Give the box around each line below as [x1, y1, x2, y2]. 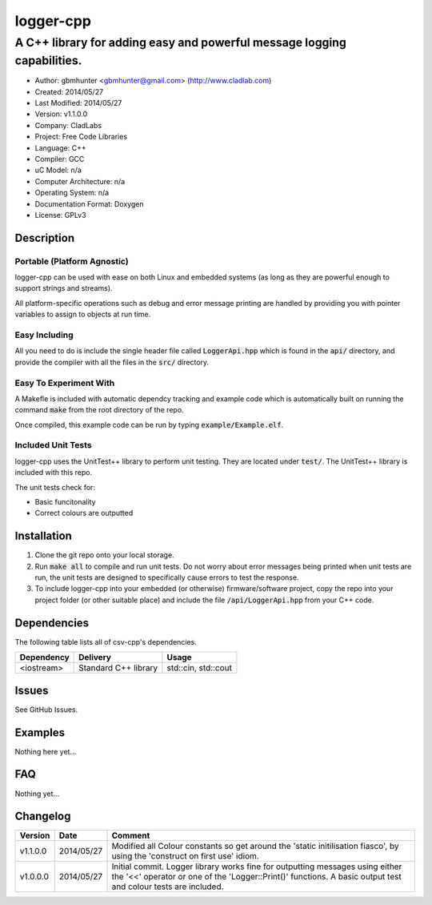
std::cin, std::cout [166, 662, 232, 674]
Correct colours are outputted [34, 509, 134, 518]
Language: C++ [34, 143, 87, 152]
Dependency [19, 652, 70, 663]
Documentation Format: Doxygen [34, 199, 144, 208]
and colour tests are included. [111, 881, 224, 892]
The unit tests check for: [14, 482, 96, 492]
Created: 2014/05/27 [34, 86, 104, 96]
